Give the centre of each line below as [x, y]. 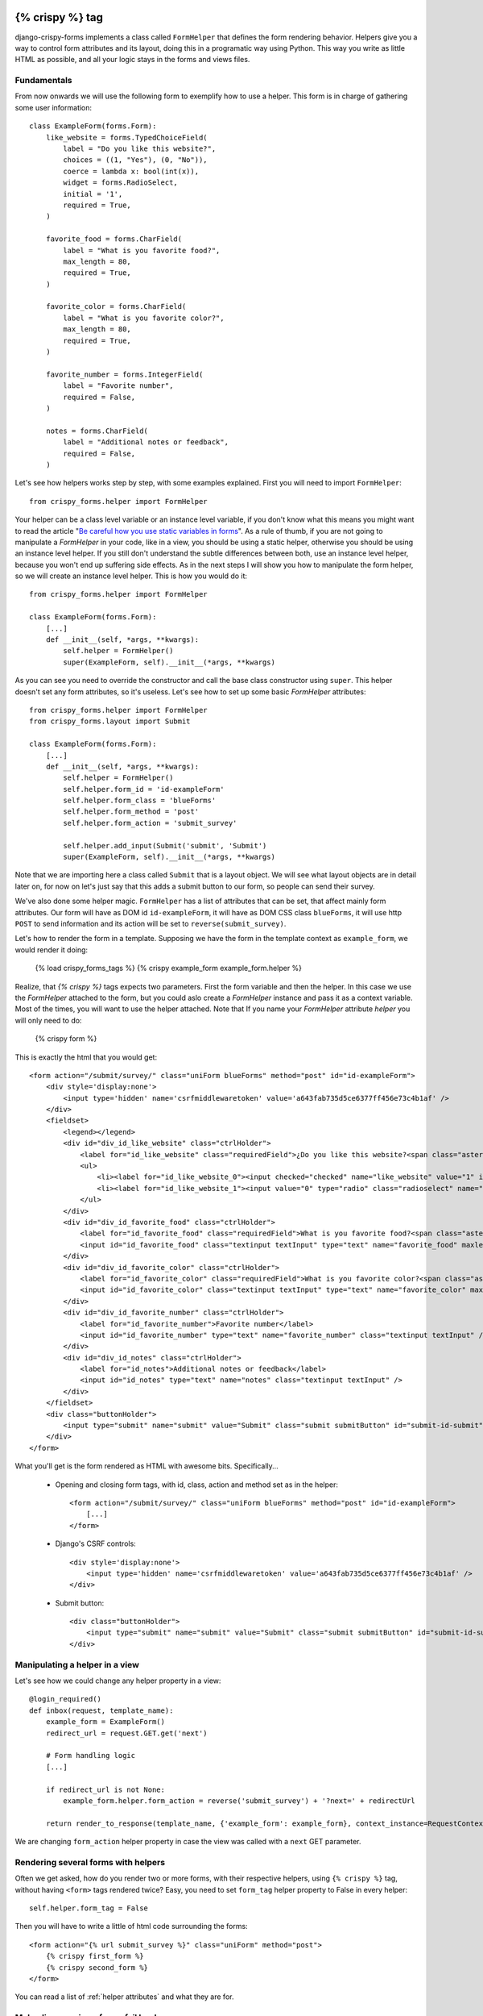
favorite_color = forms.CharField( [116, 307]
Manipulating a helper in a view [77, 1664]
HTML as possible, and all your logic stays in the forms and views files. [132, 60]
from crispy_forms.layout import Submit [110, 721]
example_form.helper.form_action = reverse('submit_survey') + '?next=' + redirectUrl [239, 1801]
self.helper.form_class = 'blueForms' [140, 801]
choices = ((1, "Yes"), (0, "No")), [136, 160]
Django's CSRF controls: [95, 1543]
